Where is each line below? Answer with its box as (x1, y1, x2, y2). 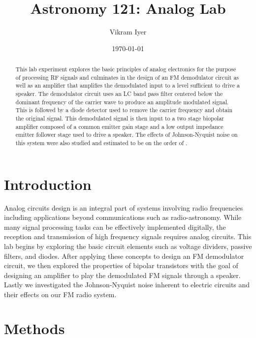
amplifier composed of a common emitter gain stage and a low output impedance (15, 122, 224, 130)
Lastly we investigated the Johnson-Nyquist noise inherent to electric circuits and (4, 279, 250, 290)
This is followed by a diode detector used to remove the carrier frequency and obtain (15, 106, 233, 114)
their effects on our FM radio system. (4, 289, 117, 299)
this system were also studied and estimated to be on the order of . (15, 139, 188, 147)
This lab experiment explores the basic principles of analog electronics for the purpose (15, 65, 236, 73)
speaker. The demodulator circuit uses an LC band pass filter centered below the (15, 90, 223, 98)
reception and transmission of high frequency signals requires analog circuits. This (4, 231, 252, 242)
